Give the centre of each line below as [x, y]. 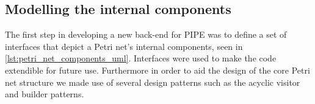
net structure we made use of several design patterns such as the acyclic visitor [153, 82]
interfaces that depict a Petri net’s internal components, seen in [124, 46]
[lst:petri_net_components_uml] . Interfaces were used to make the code [141, 58]
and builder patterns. [45, 94]
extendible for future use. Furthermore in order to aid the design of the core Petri [157, 70]
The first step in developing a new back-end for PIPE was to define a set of [146, 34]
